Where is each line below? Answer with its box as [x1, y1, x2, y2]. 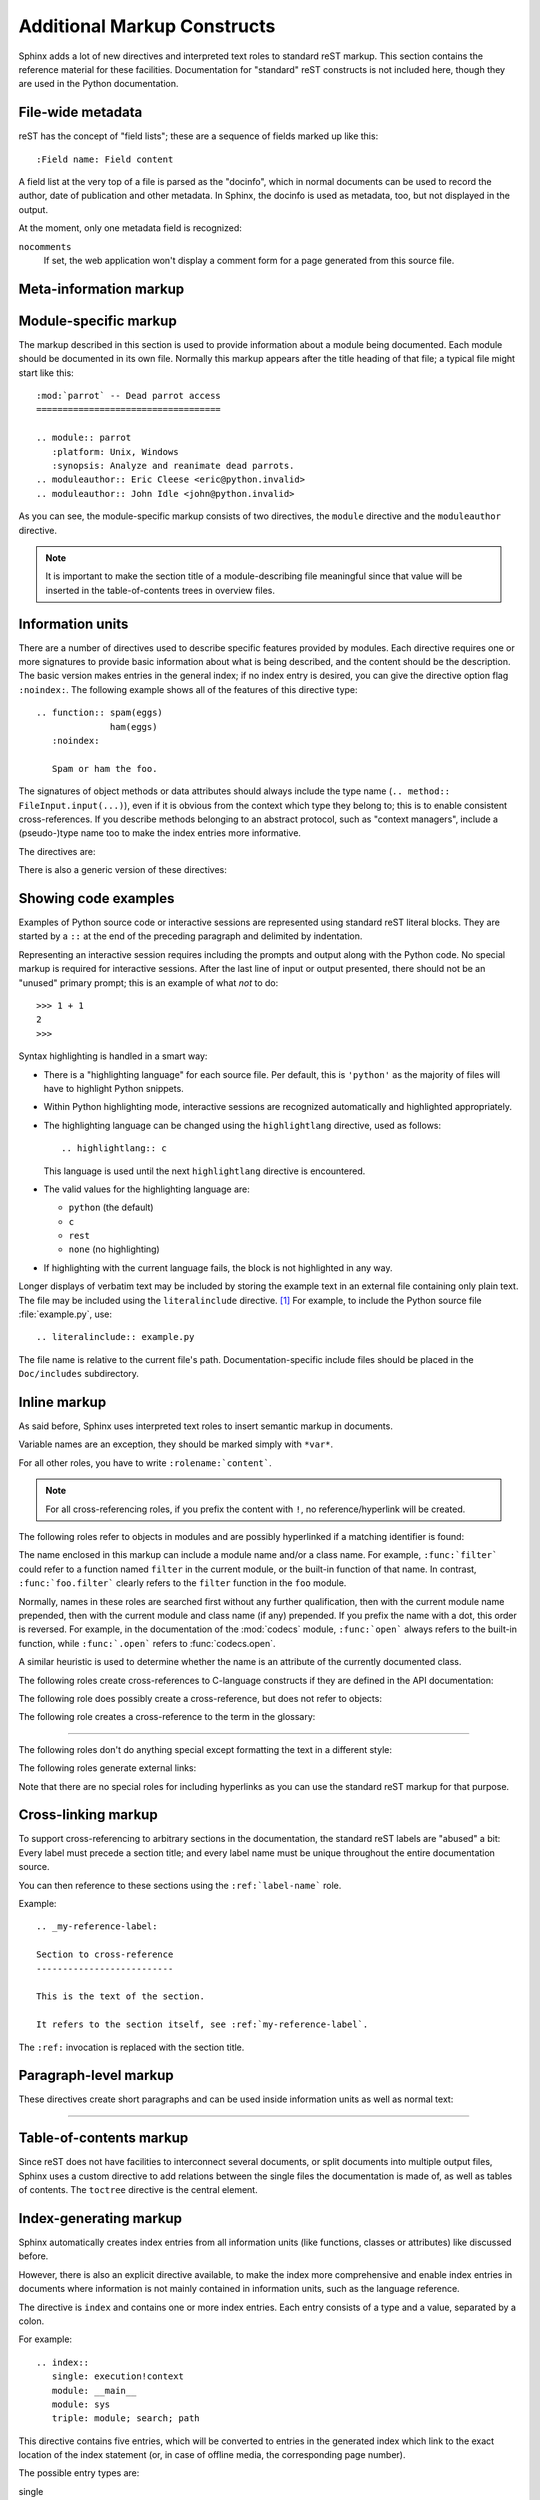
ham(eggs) [110, 721, 158, 732]
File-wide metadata [18, 104, 143, 121]
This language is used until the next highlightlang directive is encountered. [43, 1165, 366, 1177]
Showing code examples [18, 890, 175, 907]
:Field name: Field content [36, 153, 174, 165]
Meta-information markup [18, 280, 185, 297]
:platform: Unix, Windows [51, 446, 179, 457]
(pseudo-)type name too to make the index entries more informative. [18, 827, 302, 839]
